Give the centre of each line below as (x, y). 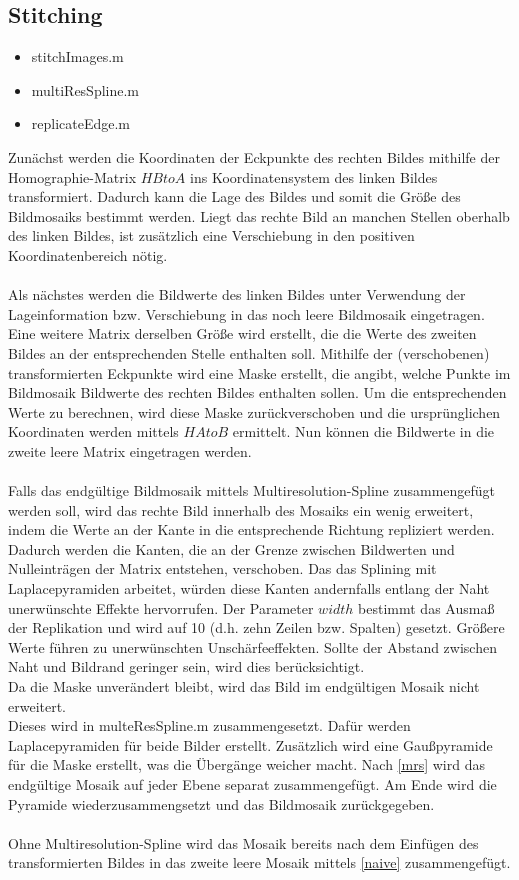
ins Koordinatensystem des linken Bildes (314, 176)
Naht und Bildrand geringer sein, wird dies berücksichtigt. (186, 666)
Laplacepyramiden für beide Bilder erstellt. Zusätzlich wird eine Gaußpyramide (250, 744)
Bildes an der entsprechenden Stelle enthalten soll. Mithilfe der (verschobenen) (249, 352)
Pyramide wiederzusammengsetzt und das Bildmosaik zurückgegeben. (221, 803)
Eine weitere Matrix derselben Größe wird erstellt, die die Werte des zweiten (242, 333)
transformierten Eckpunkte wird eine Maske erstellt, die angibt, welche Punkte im (259, 372)
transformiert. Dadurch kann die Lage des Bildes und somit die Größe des (234, 196)
